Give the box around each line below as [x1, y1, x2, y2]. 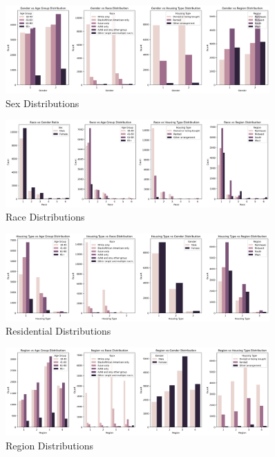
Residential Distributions [6, 324, 111, 338]
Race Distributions [6, 209, 85, 224]
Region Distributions [6, 438, 93, 452]
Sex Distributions [6, 95, 79, 110]
